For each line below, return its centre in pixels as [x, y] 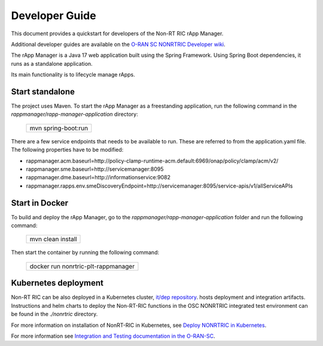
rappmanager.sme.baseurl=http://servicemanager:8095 [95, 169]
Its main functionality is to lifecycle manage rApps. [73, 75]
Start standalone [43, 92]
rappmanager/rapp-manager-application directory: [74, 114]
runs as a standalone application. [52, 63]
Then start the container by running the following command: [85, 252]
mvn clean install [53, 239]
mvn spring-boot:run [59, 128]
